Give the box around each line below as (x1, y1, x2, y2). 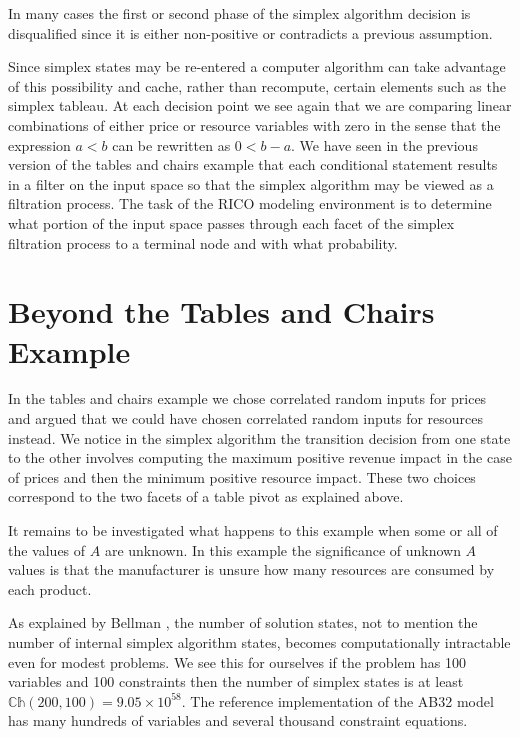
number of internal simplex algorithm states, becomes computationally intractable (8, 631, 511, 652)
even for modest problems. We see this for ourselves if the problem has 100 (8, 651, 467, 672)
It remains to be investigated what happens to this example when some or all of (8, 520, 498, 540)
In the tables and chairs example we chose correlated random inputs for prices (8, 388, 487, 409)
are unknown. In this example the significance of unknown (104, 539, 461, 560)
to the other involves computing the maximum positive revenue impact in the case (8, 447, 512, 468)
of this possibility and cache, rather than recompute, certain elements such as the (8, 75, 506, 96)
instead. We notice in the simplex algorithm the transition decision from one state (8, 427, 511, 448)
